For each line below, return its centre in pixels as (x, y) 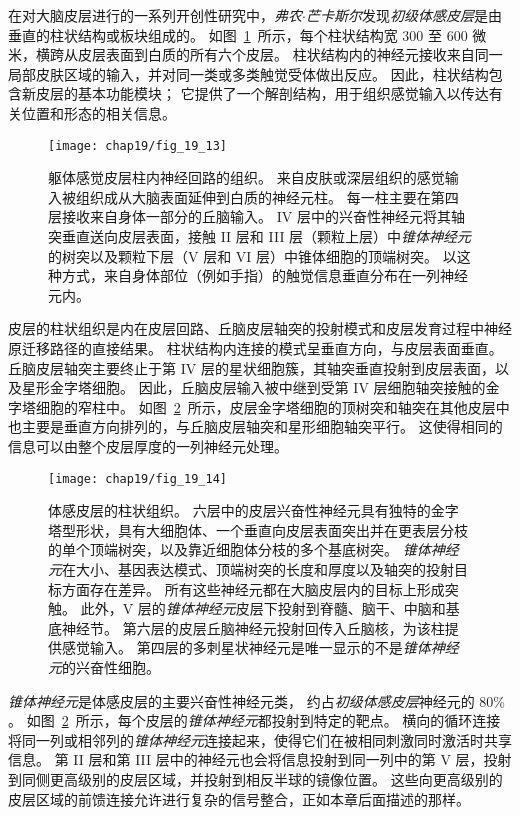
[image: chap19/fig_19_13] (137, 145)
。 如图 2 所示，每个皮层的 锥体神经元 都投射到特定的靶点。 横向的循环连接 (254, 720)
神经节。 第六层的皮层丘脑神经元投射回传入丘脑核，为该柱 (253, 627)
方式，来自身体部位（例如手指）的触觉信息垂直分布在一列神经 (264, 275)
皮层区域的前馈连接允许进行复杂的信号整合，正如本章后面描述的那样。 (239, 798)
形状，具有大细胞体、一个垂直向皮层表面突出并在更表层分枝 (271, 529)
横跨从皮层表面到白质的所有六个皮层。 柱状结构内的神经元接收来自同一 (269, 54)
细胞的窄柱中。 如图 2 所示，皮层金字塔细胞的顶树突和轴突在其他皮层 (265, 406)
